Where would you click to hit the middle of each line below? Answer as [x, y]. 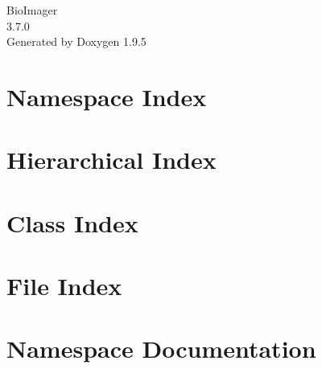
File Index [64, 286]
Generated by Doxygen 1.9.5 [76, 41]
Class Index [72, 222]
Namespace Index [107, 96]
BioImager [32, 10]
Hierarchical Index [111, 160]
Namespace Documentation [161, 348]
